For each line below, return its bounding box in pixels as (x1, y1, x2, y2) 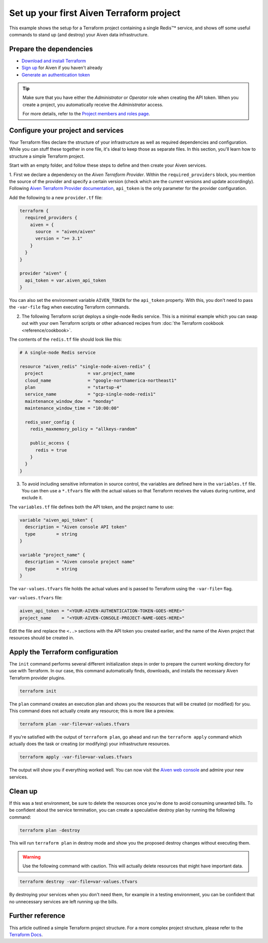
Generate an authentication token (21, 72, 90, 78)
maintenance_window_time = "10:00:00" (25, 405, 119, 411)
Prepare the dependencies (9, 45, 93, 53)
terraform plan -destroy (19, 827, 80, 833)
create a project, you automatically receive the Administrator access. (22, 101, 164, 107)
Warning (22, 853, 41, 860)
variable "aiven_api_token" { (19, 517, 93, 523)
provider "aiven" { (19, 271, 67, 276)
